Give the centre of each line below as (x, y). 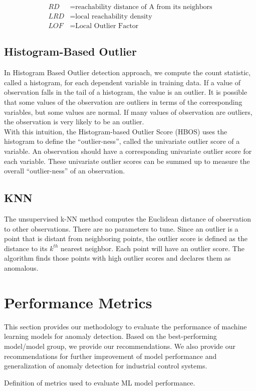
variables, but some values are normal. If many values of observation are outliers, (128, 112)
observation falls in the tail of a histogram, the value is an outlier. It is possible (126, 92)
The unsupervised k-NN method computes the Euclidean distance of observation (128, 219)
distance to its (26, 248)
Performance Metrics (78, 302)
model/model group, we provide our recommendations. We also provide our (120, 346)
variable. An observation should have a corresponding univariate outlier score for (128, 151)
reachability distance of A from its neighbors (144, 7)
